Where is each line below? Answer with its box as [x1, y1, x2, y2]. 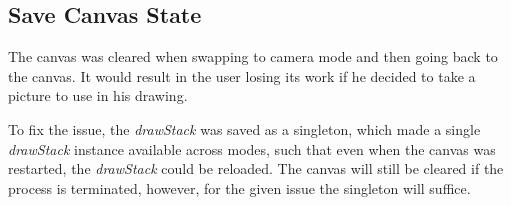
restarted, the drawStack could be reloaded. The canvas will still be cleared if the [8, 158, 504, 179]
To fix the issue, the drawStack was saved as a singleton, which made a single [8, 118, 481, 139]
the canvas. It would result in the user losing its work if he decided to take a [8, 65, 476, 86]
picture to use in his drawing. [8, 85, 188, 106]
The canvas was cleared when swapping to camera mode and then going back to [8, 46, 498, 67]
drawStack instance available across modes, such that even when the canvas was [8, 138, 496, 159]
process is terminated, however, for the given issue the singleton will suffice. [8, 177, 471, 198]
